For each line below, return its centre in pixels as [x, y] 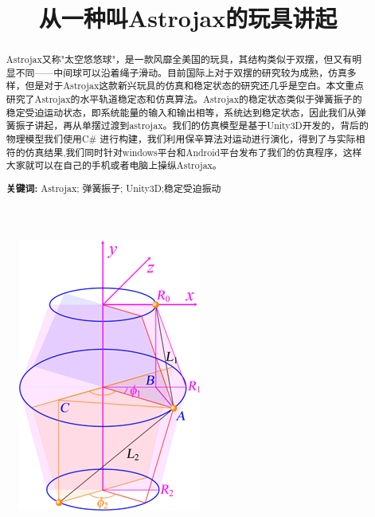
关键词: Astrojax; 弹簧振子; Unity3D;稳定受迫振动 [113, 188]
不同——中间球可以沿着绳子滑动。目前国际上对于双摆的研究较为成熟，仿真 [181, 72]
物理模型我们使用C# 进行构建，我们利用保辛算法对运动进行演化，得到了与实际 [181, 139]
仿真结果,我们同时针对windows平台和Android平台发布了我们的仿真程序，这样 [193, 152]
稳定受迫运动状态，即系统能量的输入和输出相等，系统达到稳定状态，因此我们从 [181, 112]
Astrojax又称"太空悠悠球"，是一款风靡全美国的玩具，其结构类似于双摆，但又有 [179, 59]
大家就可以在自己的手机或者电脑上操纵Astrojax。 [114, 165]
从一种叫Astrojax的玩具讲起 [188, 18]
